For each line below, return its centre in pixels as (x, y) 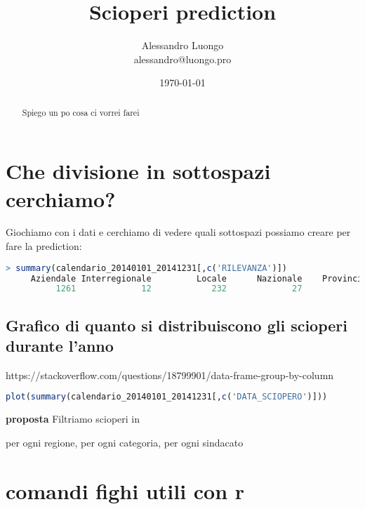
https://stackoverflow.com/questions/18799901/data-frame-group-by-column (170, 375)
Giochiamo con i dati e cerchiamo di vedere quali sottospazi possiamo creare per (178, 232)
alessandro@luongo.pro (182, 59)
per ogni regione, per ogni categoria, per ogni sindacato (125, 442)
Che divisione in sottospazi (138, 171)
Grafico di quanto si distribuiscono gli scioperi (177, 325)
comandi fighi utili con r (125, 490)
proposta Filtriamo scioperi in (73, 419)
